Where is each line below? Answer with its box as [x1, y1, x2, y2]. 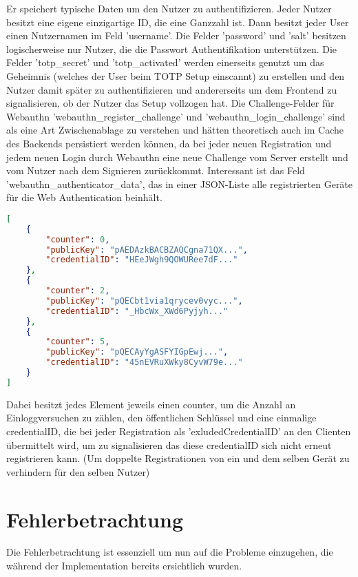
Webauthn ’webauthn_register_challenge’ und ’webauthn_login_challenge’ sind [6, 109, 346, 123]
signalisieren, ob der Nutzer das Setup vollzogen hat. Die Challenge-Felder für [6, 96, 335, 110]
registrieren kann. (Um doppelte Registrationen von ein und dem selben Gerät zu [6, 451, 350, 465]
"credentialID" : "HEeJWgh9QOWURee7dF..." [45, 255, 238, 265]
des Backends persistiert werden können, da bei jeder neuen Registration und [6, 136, 332, 150]
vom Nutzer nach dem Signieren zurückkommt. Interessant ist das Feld [6, 163, 305, 178]
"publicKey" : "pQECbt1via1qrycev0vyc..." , [45, 295, 243, 306]
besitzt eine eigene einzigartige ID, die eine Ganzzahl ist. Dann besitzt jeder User [6, 14, 349, 29]
